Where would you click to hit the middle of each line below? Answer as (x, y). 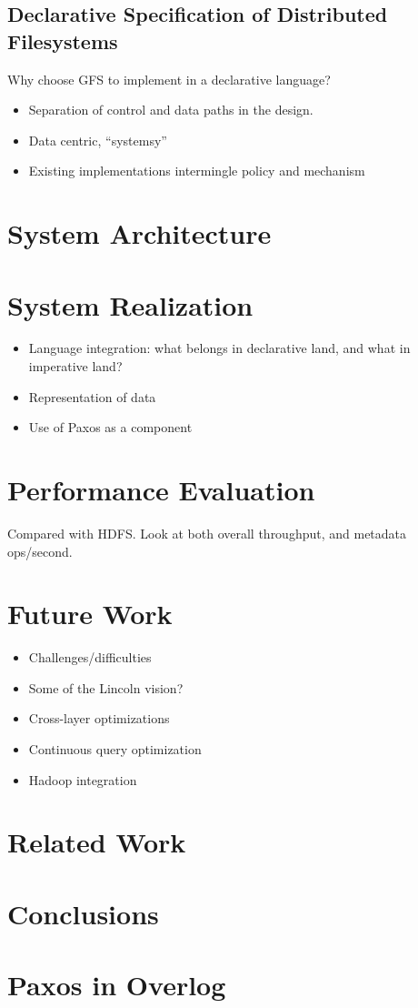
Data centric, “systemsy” (98, 140)
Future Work (90, 614)
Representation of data (92, 396)
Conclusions (83, 913)
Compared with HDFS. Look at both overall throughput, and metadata (207, 533)
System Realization (130, 304)
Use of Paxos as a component (110, 427)
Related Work (97, 842)
